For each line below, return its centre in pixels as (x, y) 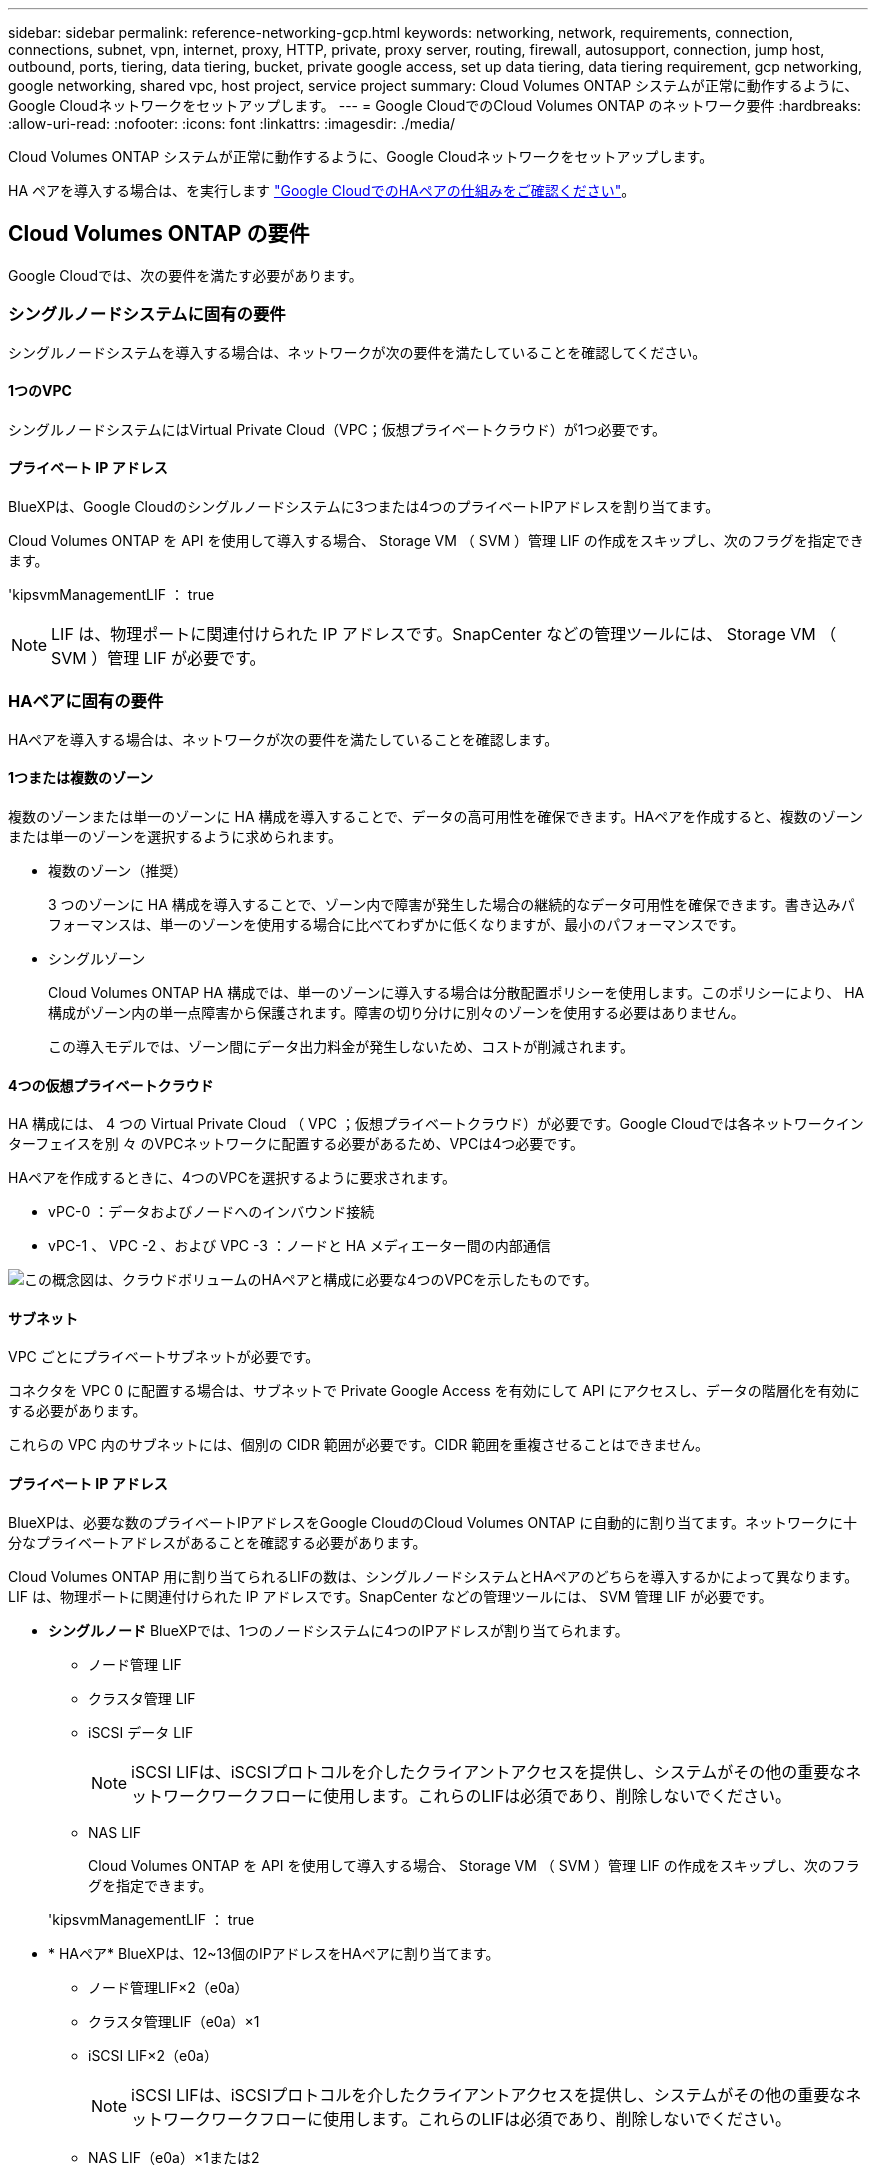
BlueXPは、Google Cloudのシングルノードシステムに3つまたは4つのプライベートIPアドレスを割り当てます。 (364, 507)
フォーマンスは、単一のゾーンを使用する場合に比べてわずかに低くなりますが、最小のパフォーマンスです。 (396, 924)
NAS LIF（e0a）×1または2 (174, 2157)
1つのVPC (40, 391)
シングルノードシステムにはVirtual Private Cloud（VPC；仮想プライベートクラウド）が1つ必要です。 (337, 429)
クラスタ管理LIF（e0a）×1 (174, 2021)
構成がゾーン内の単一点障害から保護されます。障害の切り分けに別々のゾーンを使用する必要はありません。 (396, 1012)
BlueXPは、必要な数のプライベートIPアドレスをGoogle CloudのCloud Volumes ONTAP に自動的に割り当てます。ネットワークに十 (433, 1522)
